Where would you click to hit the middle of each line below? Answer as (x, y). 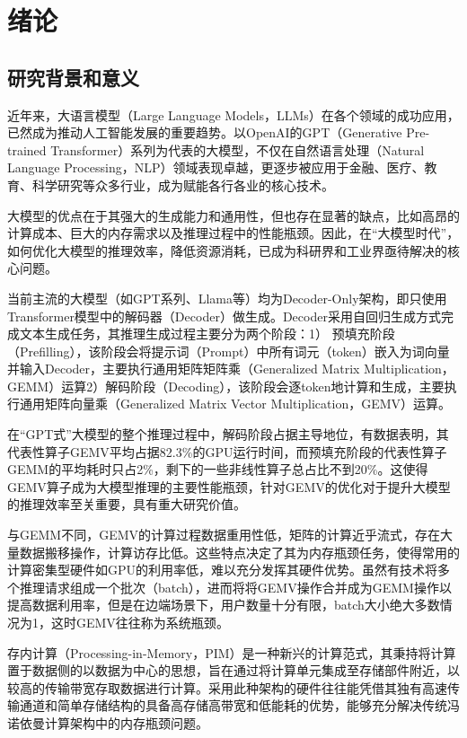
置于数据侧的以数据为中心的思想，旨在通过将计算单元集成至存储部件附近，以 (233, 670)
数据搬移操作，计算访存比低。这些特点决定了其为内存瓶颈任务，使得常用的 (239, 552)
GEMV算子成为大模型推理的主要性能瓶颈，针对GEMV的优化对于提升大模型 (229, 486)
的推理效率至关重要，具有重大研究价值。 (127, 504)
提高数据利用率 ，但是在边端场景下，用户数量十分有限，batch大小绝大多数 (224, 605)
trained (27, 149)
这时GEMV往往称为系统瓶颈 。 (140, 623)
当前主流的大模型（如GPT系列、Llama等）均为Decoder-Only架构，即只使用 (227, 298)
